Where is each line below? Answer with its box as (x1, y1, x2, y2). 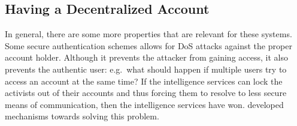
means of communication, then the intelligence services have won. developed (5, 98, 284, 110)
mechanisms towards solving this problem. (5, 110, 159, 122)
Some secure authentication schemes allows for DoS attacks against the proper (5, 39, 292, 52)
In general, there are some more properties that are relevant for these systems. (5, 28, 292, 40)
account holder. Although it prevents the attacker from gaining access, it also (5, 51, 288, 64)
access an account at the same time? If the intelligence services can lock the (5, 74, 283, 87)
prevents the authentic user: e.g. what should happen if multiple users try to (5, 62, 287, 75)
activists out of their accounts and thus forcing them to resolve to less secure (5, 86, 287, 99)
